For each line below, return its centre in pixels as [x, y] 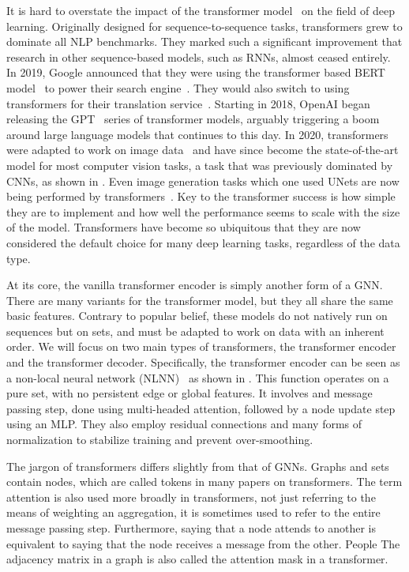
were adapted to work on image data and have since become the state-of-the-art [203, 150]
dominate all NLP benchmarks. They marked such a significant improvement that [204, 41]
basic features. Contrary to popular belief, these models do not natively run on [197, 316]
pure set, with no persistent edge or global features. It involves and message [189, 393]
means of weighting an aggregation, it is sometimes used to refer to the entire [193, 512]
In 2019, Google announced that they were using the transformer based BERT [196, 72]
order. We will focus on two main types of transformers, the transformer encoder [201, 346]
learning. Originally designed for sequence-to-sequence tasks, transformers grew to [204, 26]
